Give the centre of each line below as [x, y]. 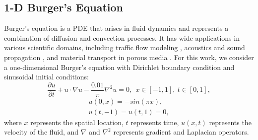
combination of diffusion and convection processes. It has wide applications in [122, 37]
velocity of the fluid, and [41, 132]
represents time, [155, 122]
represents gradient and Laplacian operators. [181, 132]
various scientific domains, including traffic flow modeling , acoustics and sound [125, 47]
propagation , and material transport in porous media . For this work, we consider [129, 57]
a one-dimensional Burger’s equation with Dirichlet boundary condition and [119, 67]
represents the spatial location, [77, 122]
